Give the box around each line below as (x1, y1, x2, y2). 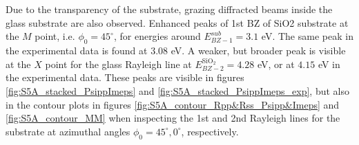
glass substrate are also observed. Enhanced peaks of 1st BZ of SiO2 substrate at (6, 15, 349, 30)
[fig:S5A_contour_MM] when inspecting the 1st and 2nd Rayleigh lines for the (6, 111, 340, 125)
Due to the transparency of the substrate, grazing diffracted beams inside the (6, 2, 333, 16)
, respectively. (181, 124, 239, 138)
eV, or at (257, 56, 295, 71)
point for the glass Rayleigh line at (45, 56, 192, 71)
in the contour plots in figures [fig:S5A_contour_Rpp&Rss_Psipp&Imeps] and (6, 97, 340, 111)
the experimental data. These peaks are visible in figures (6, 70, 244, 85)
